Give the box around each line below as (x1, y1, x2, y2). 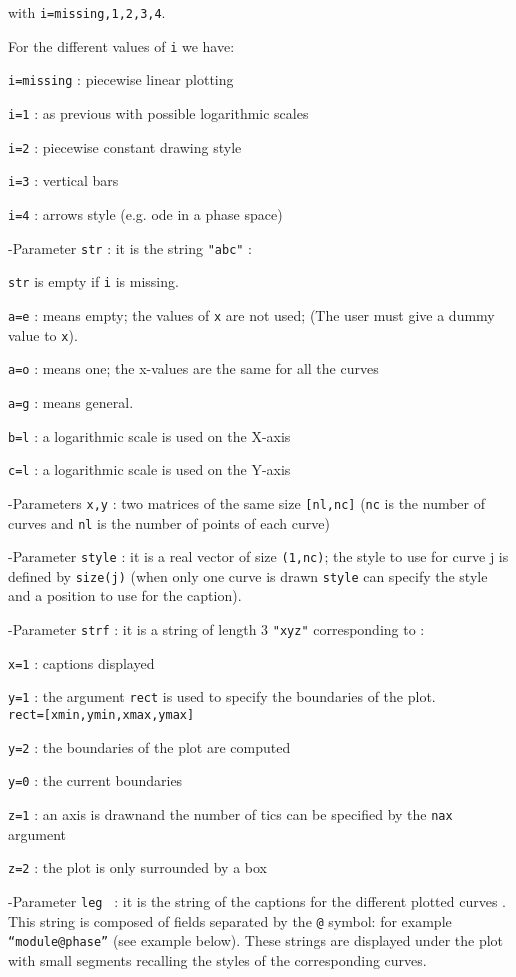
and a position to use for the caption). (8, 585, 242, 606)
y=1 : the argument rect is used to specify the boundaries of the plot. (8, 686, 436, 707)
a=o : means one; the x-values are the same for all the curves (8, 358, 379, 379)
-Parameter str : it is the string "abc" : (8, 237, 253, 258)
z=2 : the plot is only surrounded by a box (8, 857, 267, 878)
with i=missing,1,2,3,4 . (8, 2, 166, 22)
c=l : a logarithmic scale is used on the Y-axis (8, 459, 291, 480)
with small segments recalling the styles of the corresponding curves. (8, 949, 427, 970)
